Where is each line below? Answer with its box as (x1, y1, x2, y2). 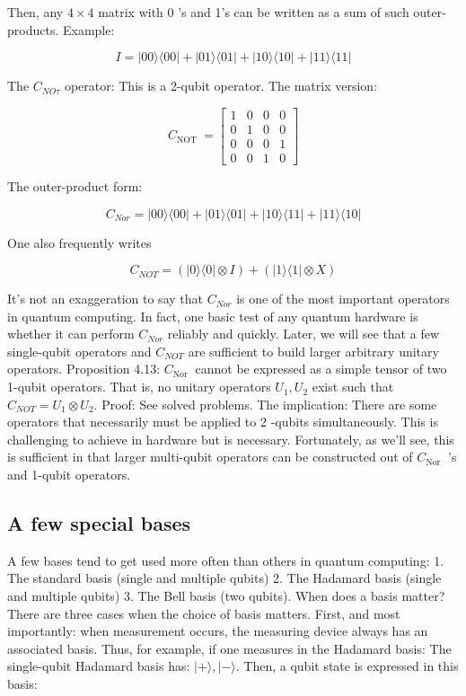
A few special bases (7, 509, 191, 537)
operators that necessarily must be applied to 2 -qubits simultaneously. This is (7, 412, 438, 431)
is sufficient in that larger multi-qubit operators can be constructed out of (7, 447, 413, 466)
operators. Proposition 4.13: (7, 359, 161, 378)
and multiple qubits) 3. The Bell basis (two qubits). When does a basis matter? (7, 586, 445, 605)
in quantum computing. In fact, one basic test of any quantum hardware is (7, 306, 418, 325)
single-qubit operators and (7, 341, 152, 360)
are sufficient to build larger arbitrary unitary (188, 341, 439, 360)
